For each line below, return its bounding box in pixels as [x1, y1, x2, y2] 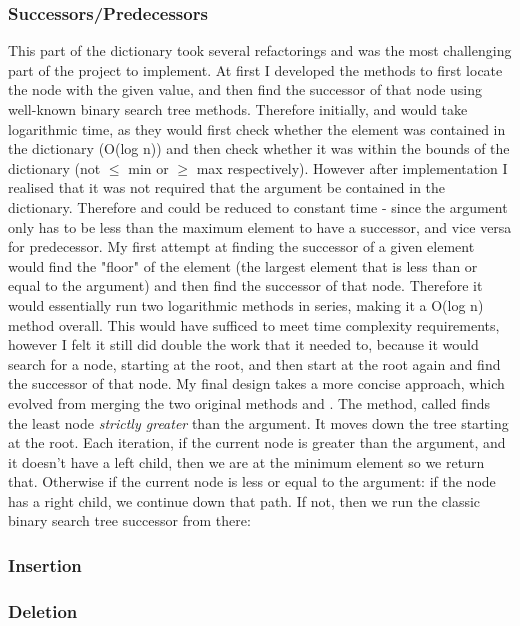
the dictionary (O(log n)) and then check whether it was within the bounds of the [8, 138, 510, 159]
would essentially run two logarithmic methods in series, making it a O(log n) [8, 294, 484, 315]
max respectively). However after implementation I [196, 157, 508, 178]
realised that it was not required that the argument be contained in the [8, 177, 446, 198]
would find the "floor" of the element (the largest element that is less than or [8, 255, 478, 276]
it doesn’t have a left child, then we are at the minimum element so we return [8, 451, 485, 472]
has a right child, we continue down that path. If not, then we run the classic [8, 490, 481, 511]
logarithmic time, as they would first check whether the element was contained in [8, 118, 506, 139]
